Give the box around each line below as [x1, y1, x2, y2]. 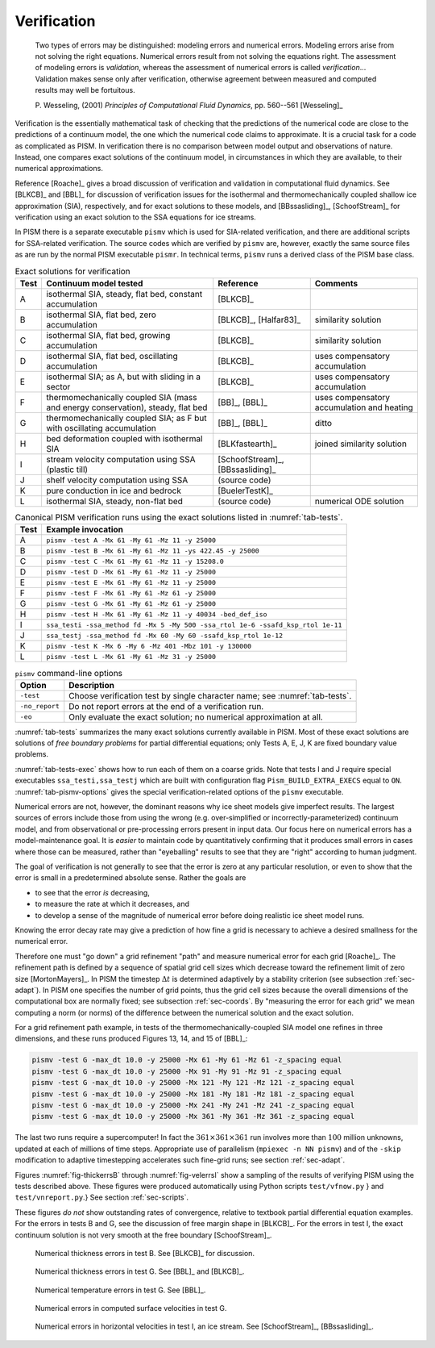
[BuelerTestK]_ [217, 485, 274, 496]
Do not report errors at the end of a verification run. [68, 700, 264, 712]
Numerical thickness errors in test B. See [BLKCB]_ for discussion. [35, 1248, 255, 1258]
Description [68, 679, 114, 691]
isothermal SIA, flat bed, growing [45, 329, 171, 340]
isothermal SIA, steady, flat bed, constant [45, 288, 203, 299]
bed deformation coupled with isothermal [45, 432, 203, 444]
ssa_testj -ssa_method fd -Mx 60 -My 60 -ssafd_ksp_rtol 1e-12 [45, 631, 284, 640]
